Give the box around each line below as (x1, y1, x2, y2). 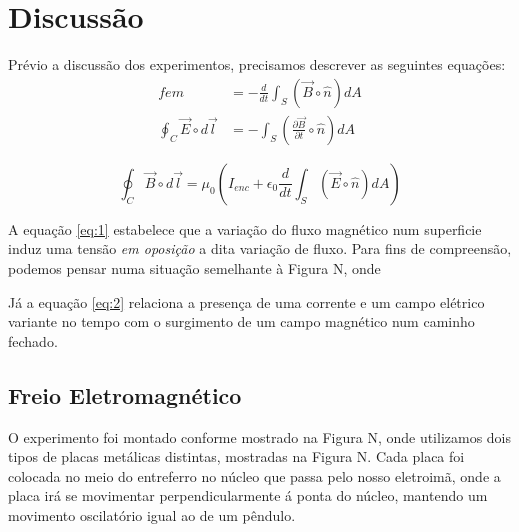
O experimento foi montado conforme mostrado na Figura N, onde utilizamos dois (8, 426, 512, 447)
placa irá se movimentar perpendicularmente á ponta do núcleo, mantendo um (8, 485, 488, 506)
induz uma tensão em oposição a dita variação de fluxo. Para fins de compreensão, (8, 238, 512, 259)
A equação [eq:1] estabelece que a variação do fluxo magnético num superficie (8, 218, 482, 239)
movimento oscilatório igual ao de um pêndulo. (8, 504, 296, 525)
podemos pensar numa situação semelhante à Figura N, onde (8, 257, 381, 278)
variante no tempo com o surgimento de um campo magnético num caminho (8, 311, 475, 332)
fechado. (8, 330, 58, 351)
